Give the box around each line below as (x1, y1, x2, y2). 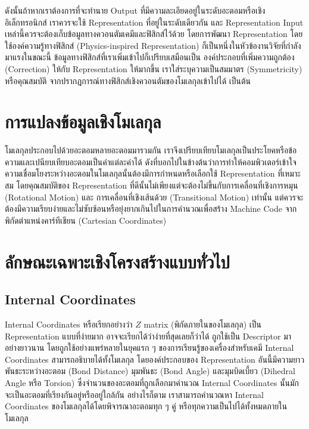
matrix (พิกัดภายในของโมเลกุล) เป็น (143, 318, 262, 331)
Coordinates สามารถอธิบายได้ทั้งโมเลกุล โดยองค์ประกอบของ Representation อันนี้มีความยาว (5, 353, 305, 365)
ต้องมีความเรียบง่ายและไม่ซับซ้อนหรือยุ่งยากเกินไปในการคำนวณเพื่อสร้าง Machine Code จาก (5, 202, 297, 215)
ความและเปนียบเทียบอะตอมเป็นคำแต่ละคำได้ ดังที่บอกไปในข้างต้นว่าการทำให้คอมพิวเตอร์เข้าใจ (5, 155, 296, 168)
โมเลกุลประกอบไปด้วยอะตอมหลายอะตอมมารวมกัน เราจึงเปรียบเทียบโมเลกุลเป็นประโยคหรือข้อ (5, 144, 297, 156)
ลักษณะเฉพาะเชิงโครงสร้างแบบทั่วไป (5, 249, 230, 273)
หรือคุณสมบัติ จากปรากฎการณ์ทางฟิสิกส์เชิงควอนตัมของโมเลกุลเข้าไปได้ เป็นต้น (5, 74, 251, 87)
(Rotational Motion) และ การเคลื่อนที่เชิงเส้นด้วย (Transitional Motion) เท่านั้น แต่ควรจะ (5, 190, 304, 203)
